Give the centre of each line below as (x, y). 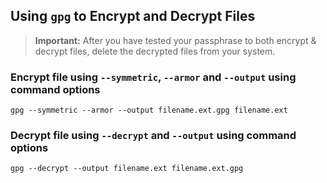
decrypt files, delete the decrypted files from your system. (155, 51)
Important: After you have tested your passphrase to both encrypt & (175, 40)
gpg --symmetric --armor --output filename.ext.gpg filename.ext (149, 110)
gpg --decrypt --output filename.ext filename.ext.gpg (127, 169)
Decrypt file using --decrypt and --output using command (153, 136)
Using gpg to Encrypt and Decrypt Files (133, 16)
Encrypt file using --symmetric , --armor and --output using (153, 77)
